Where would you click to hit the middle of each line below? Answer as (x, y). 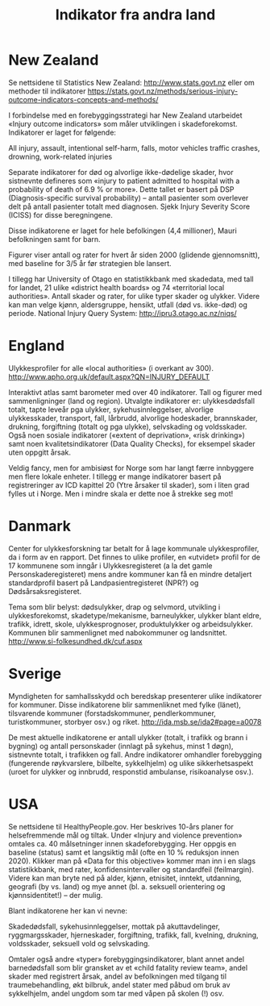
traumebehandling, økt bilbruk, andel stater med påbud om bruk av (120, 984)
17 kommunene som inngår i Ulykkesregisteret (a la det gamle (110, 565)
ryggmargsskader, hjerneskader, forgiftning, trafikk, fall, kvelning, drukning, (134, 935)
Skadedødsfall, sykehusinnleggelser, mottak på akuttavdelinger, (114, 926)
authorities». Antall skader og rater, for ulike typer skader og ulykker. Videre (134, 296)
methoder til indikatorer (47, 91)
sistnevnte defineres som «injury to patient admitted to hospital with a (124, 181)
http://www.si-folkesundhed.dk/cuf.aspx (75, 641)
